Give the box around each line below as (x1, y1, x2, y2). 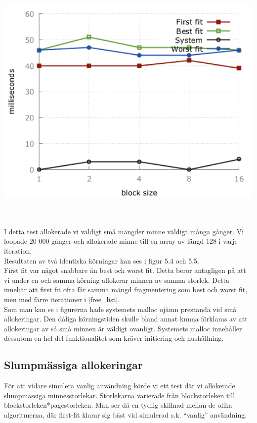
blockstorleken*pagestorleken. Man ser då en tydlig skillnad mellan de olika (4, 400, 232, 410)
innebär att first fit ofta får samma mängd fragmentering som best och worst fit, (4, 284, 248, 295)
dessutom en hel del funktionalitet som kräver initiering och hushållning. (4, 333, 224, 343)
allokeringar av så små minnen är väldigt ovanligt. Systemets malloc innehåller (4, 323, 242, 333)
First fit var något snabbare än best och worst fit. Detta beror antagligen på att (4, 265, 246, 275)
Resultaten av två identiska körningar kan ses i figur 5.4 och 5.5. (4, 255, 199, 265)
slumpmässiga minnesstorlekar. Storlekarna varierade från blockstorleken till (4, 390, 235, 400)
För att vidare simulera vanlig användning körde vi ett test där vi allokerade (4, 380, 235, 391)
